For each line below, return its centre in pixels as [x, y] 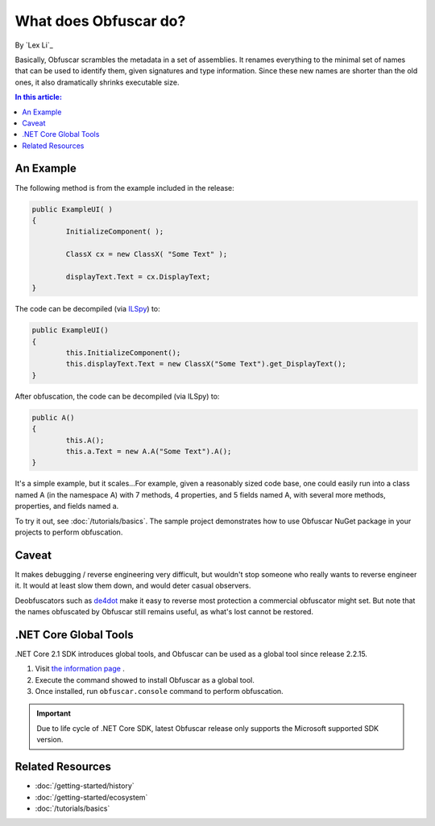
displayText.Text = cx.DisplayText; [138, 277]
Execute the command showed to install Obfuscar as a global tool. [145, 679]
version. [50, 740]
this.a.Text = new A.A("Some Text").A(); [149, 451]
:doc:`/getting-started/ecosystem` [91, 797]
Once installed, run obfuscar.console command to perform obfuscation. [159, 692]
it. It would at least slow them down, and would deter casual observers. [133, 586]
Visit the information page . [80, 669]
